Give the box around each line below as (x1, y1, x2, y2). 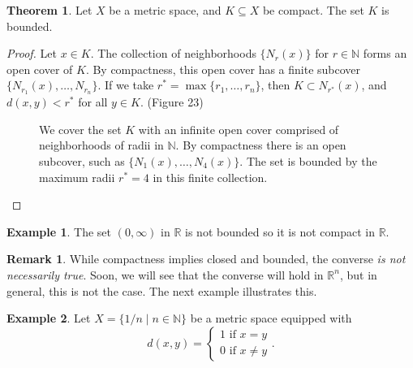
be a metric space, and (109, 2, 222, 18)
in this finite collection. (153, 168, 268, 185)
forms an (363, 45, 407, 62)
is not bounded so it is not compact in (185, 223, 375, 240)
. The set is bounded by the (239, 153, 377, 170)
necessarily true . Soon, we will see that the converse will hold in (6, 266, 324, 283)
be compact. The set (262, 2, 364, 18)
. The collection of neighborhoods (90, 45, 256, 62)
